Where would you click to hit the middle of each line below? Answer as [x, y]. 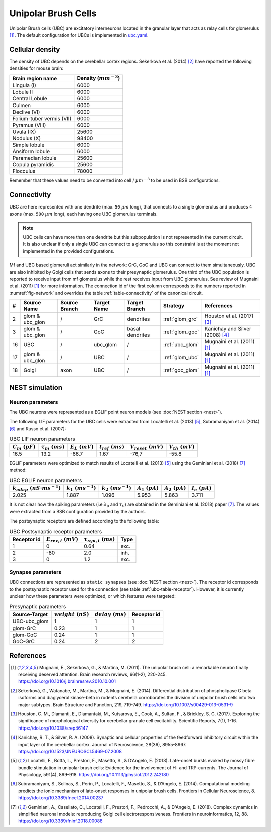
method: [18, 470]
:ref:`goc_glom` [181, 370]
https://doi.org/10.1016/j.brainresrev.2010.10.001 [67, 681]
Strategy [174, 306]
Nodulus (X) [27, 138]
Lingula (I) [24, 85]
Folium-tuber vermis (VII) [42, 119]
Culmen [22, 106]
